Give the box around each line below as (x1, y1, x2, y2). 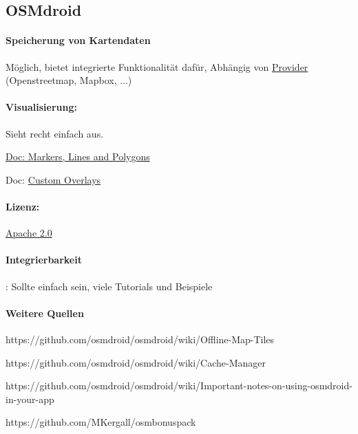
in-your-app (6, 391, 54, 406)
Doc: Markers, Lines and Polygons (6, 149, 150, 164)
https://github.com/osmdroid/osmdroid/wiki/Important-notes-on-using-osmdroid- (6, 378, 352, 393)
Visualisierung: (6, 100, 77, 114)
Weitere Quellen (6, 305, 84, 320)
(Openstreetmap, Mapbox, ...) (6, 73, 132, 87)
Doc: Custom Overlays (6, 172, 101, 186)
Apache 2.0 (6, 226, 52, 240)
